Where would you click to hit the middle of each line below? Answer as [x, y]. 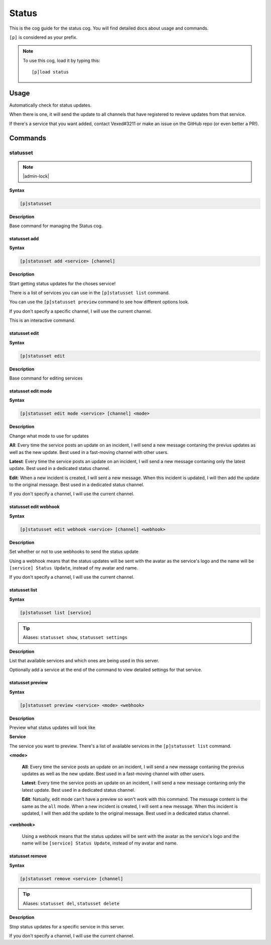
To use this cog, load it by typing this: [61, 60]
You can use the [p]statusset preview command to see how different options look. [99, 302]
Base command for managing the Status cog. [56, 226]
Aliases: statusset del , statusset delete [71, 903]
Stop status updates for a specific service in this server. [67, 926]
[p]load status [50, 72]
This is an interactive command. [42, 320]
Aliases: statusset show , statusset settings [75, 637]
